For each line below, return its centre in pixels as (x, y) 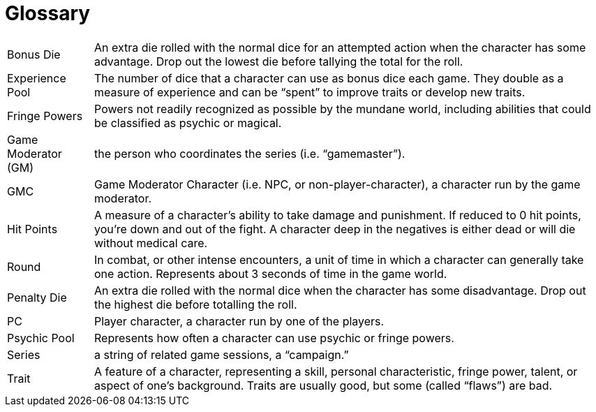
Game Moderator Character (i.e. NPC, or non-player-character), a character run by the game (337, 184)
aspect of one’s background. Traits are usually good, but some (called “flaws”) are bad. (323, 385)
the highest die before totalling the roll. (196, 304)
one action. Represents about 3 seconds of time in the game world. (271, 273)
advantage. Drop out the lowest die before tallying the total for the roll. (279, 61)
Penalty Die (37, 297)
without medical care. (151, 243)
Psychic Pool (41, 338)
